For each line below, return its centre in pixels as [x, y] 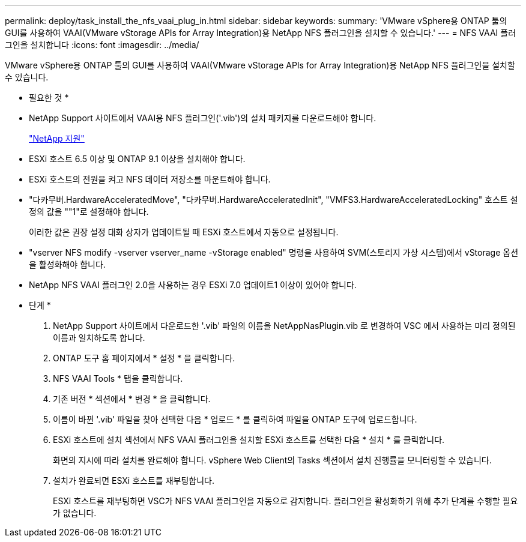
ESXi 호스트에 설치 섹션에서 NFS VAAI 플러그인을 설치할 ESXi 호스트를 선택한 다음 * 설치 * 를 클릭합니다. [249, 440]
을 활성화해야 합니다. [67, 264]
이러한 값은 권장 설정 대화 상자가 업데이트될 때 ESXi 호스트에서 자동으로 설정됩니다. [184, 232]
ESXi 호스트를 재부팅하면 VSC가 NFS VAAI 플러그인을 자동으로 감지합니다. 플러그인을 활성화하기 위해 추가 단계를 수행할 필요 [286, 501]
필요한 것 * [49, 98]
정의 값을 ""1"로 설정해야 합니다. [89, 212]
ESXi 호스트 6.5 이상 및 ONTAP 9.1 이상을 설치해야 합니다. [137, 159]
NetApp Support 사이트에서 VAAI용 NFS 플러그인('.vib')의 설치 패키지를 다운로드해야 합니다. [203, 118]
